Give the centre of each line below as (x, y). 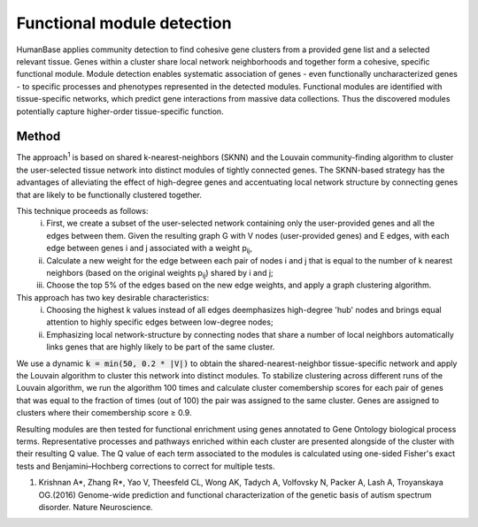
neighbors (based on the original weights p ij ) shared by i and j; (160, 274)
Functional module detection (124, 23)
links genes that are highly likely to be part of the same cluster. (161, 347)
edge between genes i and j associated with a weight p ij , (149, 249)
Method (39, 137)
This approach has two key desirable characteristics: (113, 297)
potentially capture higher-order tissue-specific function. (120, 111)
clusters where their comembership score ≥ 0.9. (104, 413)
